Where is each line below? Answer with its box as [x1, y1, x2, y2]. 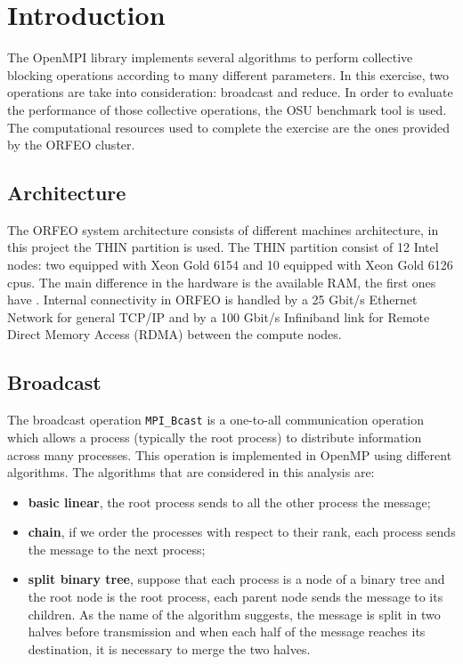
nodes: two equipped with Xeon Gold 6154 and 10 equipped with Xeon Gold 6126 [7, 255, 453, 274]
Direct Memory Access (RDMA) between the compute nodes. [7, 325, 342, 344]
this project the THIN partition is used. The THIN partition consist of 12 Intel [7, 238, 439, 256]
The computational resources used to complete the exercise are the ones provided [7, 117, 451, 136]
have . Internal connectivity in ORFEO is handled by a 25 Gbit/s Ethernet [7, 290, 418, 309]
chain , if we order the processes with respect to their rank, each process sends [28, 522, 456, 541]
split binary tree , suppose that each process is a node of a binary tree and [28, 570, 445, 588]
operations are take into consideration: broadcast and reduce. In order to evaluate [7, 83, 453, 101]
